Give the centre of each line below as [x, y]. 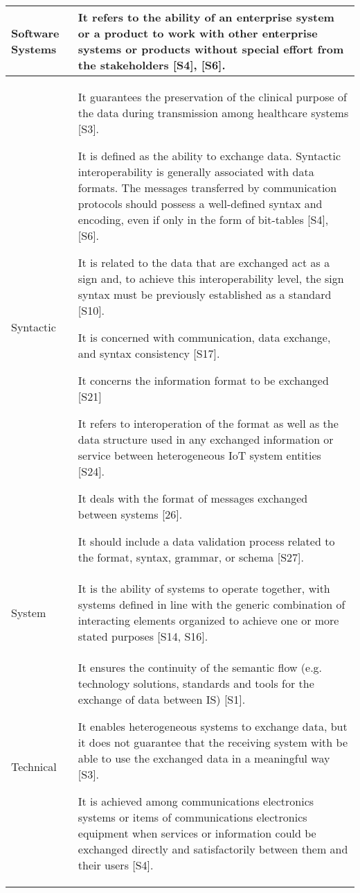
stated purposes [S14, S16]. [143, 636]
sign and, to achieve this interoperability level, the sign [211, 278]
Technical [34, 766]
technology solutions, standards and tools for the [196, 683]
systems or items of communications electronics [192, 817]
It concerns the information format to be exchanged [203, 380]
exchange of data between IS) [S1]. [162, 699]
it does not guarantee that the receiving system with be [213, 742]
